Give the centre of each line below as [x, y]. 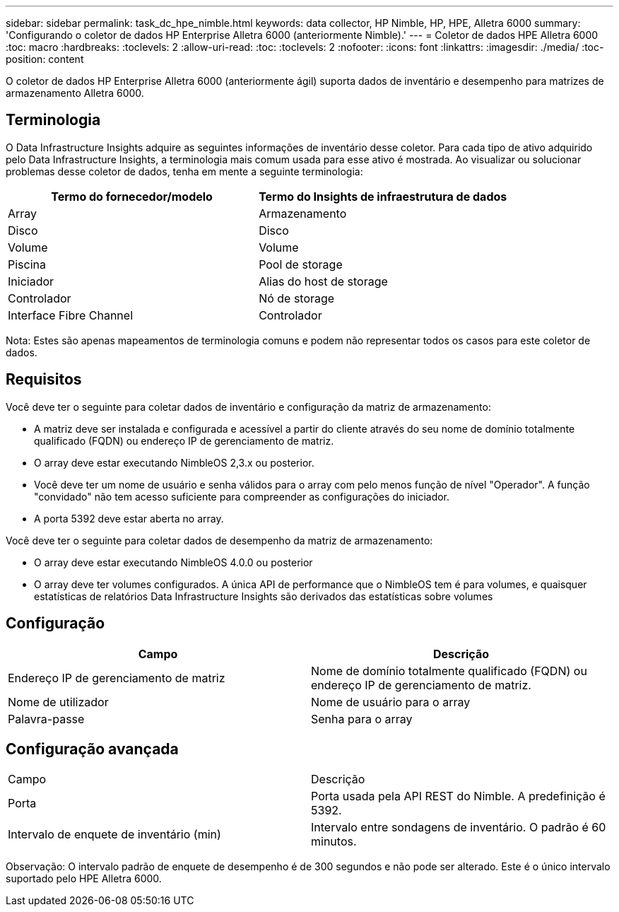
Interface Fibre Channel [70, 315]
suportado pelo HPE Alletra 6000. [84, 879]
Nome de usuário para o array [391, 702]
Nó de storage [297, 298]
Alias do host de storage [323, 281]
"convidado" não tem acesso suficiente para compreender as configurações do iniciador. [242, 496]
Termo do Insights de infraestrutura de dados [383, 196]
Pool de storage [301, 264]
